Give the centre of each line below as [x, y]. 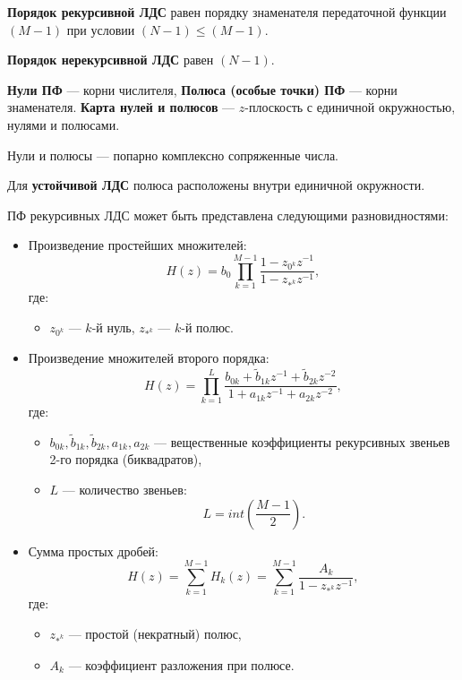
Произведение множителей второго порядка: [149, 358]
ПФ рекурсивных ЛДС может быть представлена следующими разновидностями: [228, 215]
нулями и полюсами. [64, 124]
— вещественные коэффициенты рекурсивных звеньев [302, 441]
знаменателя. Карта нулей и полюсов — [121, 107]
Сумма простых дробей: [94, 551]
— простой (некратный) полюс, [155, 633]
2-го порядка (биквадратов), [126, 459]
